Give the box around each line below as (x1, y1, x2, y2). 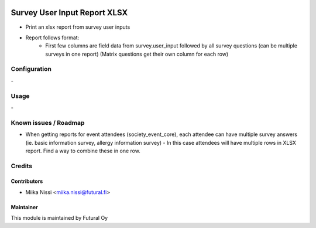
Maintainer (11, 203, 38, 210)
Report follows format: (25, 34, 80, 41)
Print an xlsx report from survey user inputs (25, 23, 130, 30)
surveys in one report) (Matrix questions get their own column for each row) (45, 50, 229, 57)
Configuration (11, 65, 52, 73)
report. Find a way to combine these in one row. (25, 147, 140, 154)
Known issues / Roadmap (11, 118, 85, 127)
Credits (11, 162, 32, 170)
